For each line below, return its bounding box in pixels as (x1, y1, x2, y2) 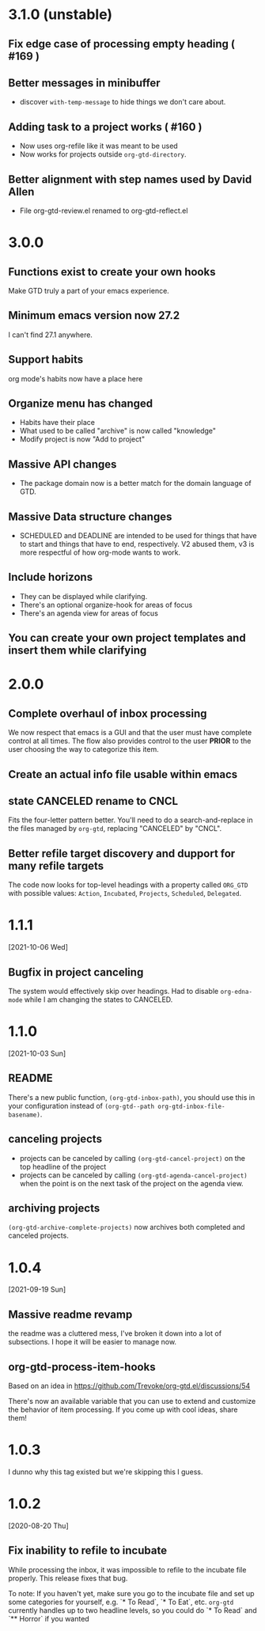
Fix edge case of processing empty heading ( (8, 37, 236, 51)
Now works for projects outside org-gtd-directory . (19, 150, 187, 159)
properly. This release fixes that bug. (8, 1573, 128, 1583)
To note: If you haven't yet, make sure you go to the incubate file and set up (8, 1588, 255, 1598)
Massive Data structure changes (8, 510, 172, 523)
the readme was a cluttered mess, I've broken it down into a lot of (8, 1329, 222, 1338)
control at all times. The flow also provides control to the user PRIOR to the (8, 736, 252, 745)
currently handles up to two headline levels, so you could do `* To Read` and (8, 1605, 257, 1615)
